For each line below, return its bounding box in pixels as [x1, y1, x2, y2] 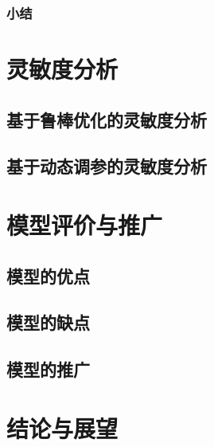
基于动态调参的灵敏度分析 [6, 154, 207, 178]
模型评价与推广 [6, 208, 163, 241]
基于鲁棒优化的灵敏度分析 [6, 107, 207, 131]
